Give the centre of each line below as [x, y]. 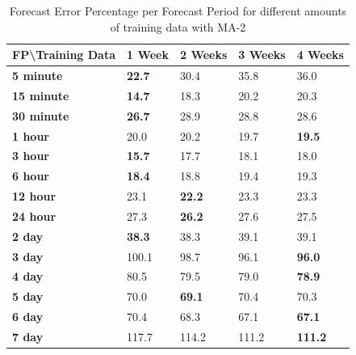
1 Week [148, 55]
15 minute [41, 95]
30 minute [41, 115]
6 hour [31, 176]
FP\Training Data [64, 55]
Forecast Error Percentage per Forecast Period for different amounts [178, 11]
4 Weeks [320, 55]
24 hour [34, 216]
